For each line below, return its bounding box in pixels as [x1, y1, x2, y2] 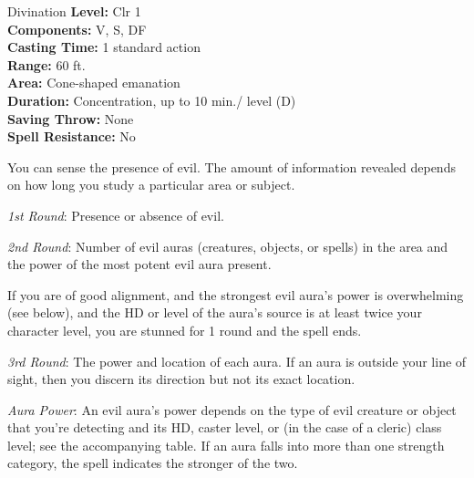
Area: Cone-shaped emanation [7, 73, 180, 92]
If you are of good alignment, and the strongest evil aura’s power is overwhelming [7, 285, 464, 304]
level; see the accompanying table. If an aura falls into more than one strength [7, 435, 445, 454]
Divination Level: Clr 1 [7, 2, 141, 20]
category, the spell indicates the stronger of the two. [7, 453, 298, 473]
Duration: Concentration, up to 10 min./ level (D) [7, 90, 296, 109]
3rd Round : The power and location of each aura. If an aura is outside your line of [7, 351, 467, 370]
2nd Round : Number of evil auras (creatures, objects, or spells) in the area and [7, 236, 448, 255]
